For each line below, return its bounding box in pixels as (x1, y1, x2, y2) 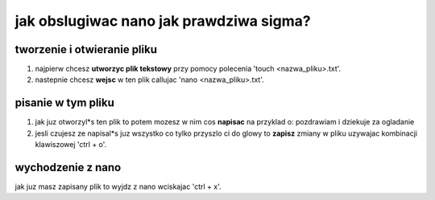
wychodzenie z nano (14, 161, 122, 174)
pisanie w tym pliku (14, 96, 114, 110)
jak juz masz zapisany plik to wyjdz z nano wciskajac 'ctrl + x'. (14, 182, 222, 192)
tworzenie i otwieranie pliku (14, 43, 157, 56)
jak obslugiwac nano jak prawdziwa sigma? (14, 12, 311, 30)
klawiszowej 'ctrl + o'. (35, 140, 107, 149)
